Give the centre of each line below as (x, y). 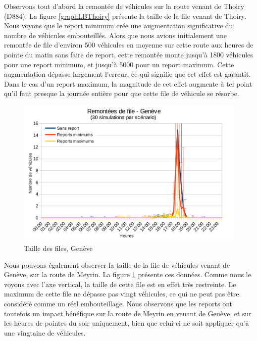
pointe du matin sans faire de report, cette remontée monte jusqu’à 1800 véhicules (128, 54)
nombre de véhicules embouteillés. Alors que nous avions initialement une (116, 35)
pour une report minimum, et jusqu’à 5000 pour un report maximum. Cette (119, 64)
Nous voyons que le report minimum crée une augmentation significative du (119, 25)
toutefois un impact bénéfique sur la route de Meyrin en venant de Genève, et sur (128, 313)
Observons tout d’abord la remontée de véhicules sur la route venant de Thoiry (124, 6)
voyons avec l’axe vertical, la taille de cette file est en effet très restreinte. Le (120, 284)
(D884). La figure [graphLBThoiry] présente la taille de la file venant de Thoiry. (125, 16)
